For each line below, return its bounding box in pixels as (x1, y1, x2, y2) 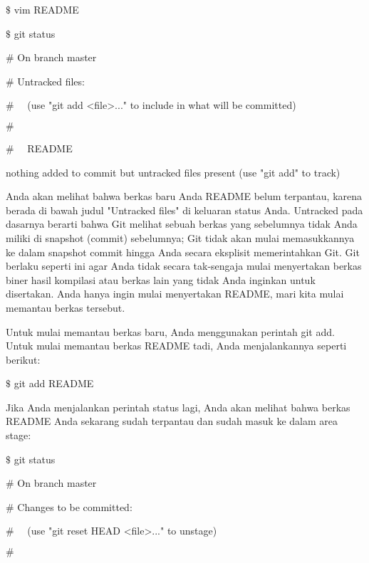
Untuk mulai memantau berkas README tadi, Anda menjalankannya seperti (6, 338, 347, 353)
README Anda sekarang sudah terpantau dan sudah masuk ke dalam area (6, 414, 338, 428)
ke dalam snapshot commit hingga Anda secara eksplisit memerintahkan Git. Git (6, 244, 360, 259)
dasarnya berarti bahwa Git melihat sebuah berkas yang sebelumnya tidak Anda (6, 216, 358, 231)
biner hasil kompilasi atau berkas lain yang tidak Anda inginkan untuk (6, 272, 316, 287)
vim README (14, 2, 79, 16)
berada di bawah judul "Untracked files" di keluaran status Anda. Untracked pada (6, 202, 363, 217)
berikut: (6, 352, 41, 367)
